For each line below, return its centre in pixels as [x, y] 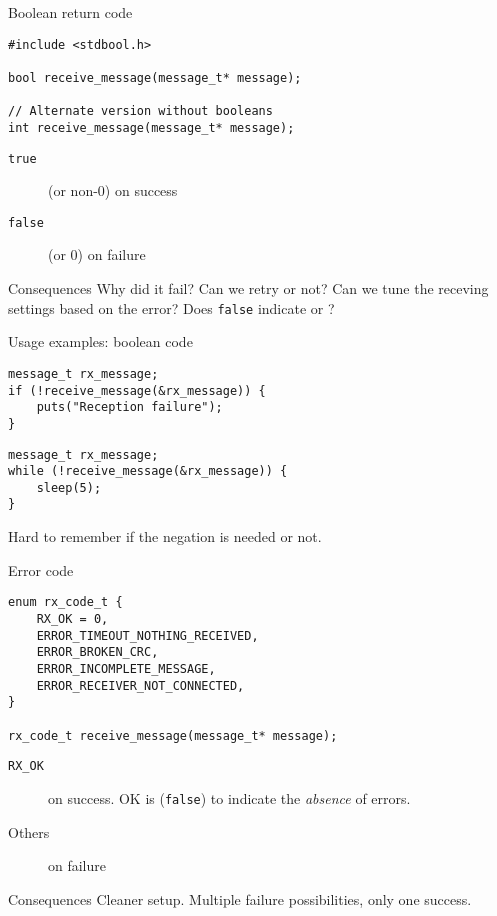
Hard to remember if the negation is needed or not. [165, 536]
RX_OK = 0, [72, 618]
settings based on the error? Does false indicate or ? [171, 307]
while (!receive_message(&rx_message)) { [148, 471]
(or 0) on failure [97, 254]
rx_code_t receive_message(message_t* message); [173, 735]
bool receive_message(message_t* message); [155, 77]
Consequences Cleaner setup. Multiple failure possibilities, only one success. [240, 898]
